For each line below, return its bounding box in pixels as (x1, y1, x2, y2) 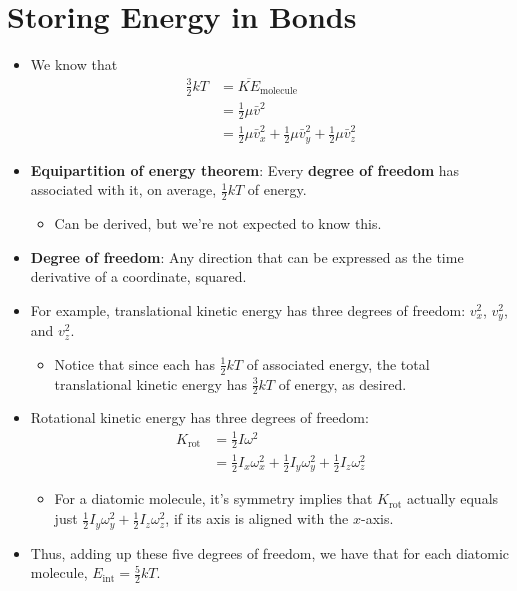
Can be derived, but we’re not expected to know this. (54, 213, 382, 233)
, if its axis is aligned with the (165, 508, 349, 529)
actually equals (406, 488, 499, 509)
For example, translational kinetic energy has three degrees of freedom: (30, 299, 466, 320)
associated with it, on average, (30, 179, 217, 200)
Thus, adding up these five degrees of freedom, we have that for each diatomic (30, 542, 510, 563)
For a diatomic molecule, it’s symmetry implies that (54, 488, 373, 509)
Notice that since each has (54, 353, 215, 374)
